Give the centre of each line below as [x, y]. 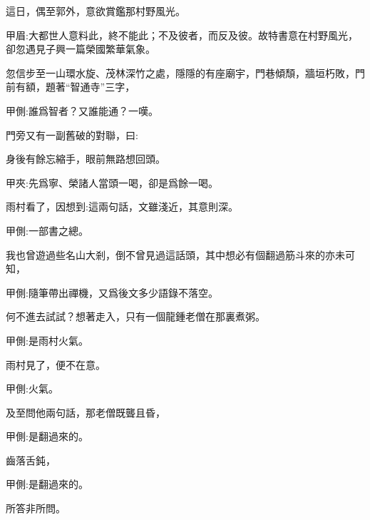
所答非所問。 [36, 508]
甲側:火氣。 [32, 388]
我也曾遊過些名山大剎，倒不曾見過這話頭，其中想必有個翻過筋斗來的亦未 [175, 254]
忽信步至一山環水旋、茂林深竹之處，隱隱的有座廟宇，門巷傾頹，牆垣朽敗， [180, 72]
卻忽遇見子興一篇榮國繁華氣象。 [81, 49]
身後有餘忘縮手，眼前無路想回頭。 [86, 159]
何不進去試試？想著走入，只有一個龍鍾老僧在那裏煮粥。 [135, 316]
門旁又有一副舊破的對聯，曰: [72, 134]
